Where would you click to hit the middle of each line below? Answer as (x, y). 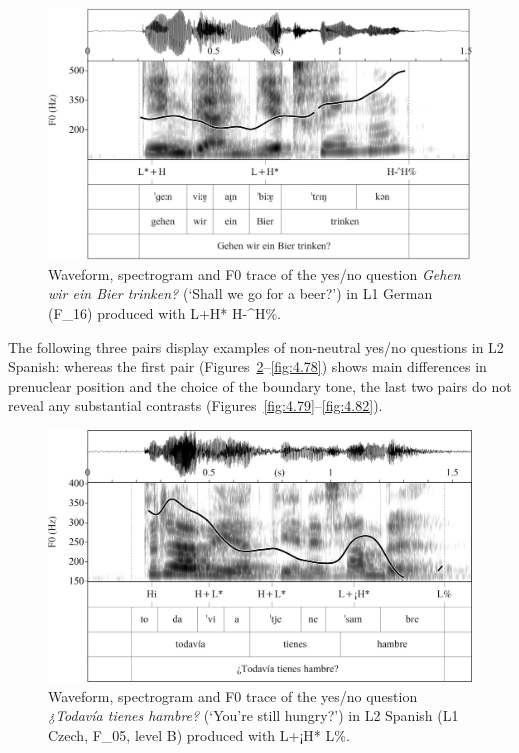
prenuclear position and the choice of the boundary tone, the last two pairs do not (260, 385)
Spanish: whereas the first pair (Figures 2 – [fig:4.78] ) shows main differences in (247, 366)
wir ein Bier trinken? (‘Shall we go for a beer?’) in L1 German (240, 293)
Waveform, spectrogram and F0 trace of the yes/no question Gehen (254, 273)
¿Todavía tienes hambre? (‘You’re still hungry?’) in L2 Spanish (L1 (253, 715)
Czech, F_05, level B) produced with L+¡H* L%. (199, 734)
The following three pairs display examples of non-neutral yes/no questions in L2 (256, 346)
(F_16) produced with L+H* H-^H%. (165, 312)
